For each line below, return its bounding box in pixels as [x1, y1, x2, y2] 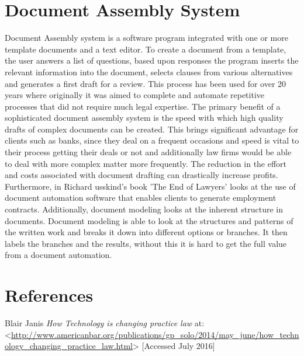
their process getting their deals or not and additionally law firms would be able [5, 146, 292, 158]
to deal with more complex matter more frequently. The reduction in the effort [5, 157, 287, 169]
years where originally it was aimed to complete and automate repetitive [5, 89, 264, 101]
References [5, 283, 94, 307]
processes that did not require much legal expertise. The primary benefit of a [5, 100, 281, 112]
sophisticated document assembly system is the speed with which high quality [5, 111, 284, 124]
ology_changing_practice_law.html [5, 340, 133, 352]
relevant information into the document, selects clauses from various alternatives [5, 65, 293, 78]
